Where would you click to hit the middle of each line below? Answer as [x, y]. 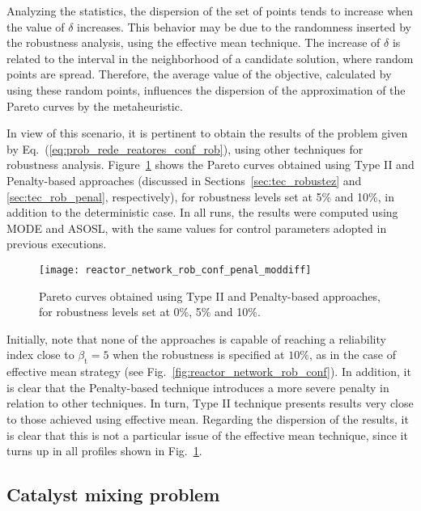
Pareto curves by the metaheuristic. [95, 106]
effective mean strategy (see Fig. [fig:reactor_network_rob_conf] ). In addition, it [209, 372]
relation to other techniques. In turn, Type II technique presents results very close [210, 403]
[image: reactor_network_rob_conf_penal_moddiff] [175, 270]
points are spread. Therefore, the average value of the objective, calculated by [199, 74]
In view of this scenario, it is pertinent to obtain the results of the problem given [207, 133]
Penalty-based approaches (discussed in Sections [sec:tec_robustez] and [184, 180]
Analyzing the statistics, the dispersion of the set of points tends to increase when [210, 11]
